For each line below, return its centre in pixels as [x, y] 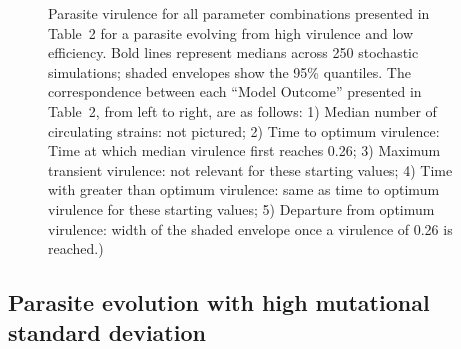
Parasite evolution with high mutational [219, 302]
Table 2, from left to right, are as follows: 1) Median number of [242, 110]
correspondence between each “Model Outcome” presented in [235, 91]
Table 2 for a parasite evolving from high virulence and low [231, 32]
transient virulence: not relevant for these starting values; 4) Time [250, 169]
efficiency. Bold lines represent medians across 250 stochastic [233, 52]
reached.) [76, 248]
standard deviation [107, 331]
